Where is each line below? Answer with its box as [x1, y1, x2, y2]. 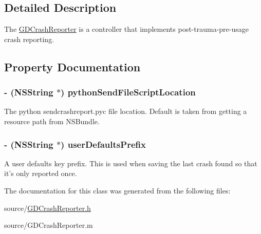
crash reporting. [4, 33, 54, 44]
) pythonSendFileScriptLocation [61, 86, 196, 99]
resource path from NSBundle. [4, 115, 100, 126]
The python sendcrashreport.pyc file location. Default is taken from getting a [4, 106, 247, 116]
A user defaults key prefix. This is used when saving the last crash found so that [4, 158, 257, 168]
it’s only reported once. [4, 168, 77, 179]
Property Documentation [4, 59, 141, 74]
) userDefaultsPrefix [61, 138, 146, 150]
